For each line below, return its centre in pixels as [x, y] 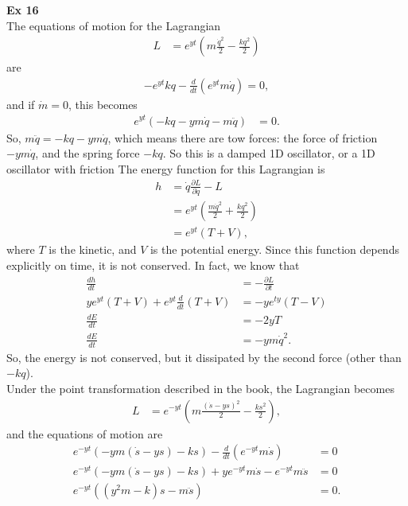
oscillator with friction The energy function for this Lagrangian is [166, 168]
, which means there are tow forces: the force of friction [243, 137]
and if [21, 104]
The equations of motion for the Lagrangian [114, 25]
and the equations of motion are [85, 433]
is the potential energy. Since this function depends [274, 249]
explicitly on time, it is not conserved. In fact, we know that [153, 265]
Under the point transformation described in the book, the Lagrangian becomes [200, 388]
